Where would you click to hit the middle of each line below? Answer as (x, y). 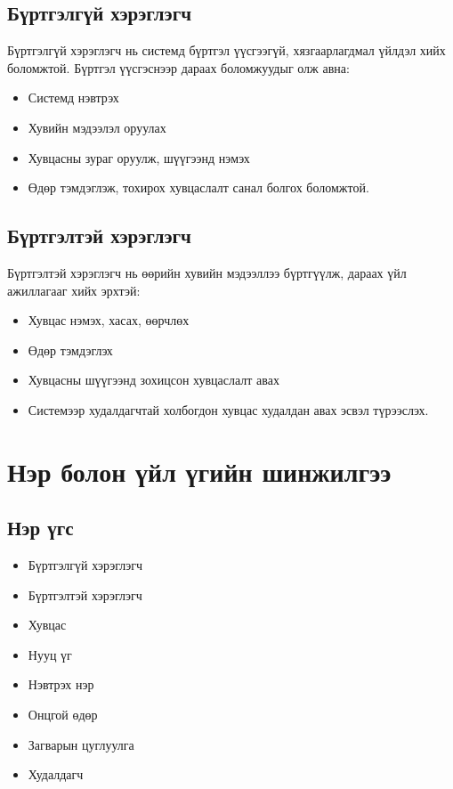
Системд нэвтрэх (73, 98)
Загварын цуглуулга (81, 744)
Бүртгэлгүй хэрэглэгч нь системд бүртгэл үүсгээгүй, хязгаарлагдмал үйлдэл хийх (226, 50)
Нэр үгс (40, 528)
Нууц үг (50, 654)
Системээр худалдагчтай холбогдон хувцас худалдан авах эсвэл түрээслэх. (228, 409)
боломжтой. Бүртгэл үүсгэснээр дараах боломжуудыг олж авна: (178, 67)
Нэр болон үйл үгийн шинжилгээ (199, 471)
